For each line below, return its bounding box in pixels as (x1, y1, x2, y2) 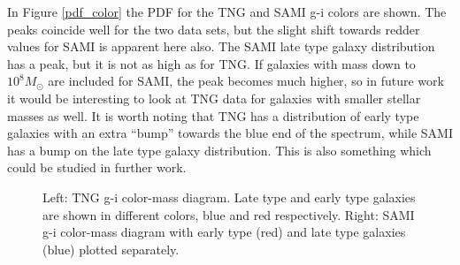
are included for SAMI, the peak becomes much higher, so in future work (48, 72, 444, 90)
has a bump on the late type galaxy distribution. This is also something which (7, 140, 432, 159)
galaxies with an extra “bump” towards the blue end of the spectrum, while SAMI (7, 124, 453, 142)
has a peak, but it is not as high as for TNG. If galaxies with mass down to (7, 54, 416, 72)
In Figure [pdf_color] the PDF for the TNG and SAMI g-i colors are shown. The (7, 3, 447, 20)
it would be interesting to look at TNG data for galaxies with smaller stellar (7, 88, 421, 107)
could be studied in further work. (7, 158, 187, 177)
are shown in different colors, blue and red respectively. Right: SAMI (42, 205, 415, 223)
